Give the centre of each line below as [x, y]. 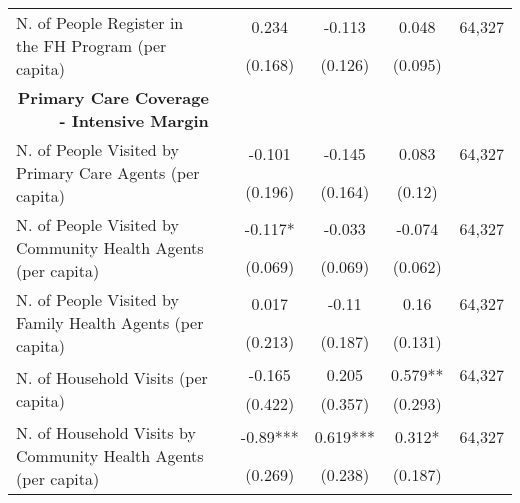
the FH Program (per [91, 45]
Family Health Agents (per [110, 322]
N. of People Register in [100, 22]
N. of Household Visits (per [112, 377]
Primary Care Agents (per [108, 172]
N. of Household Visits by [106, 432]
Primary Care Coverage [113, 97]
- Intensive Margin [134, 120]
